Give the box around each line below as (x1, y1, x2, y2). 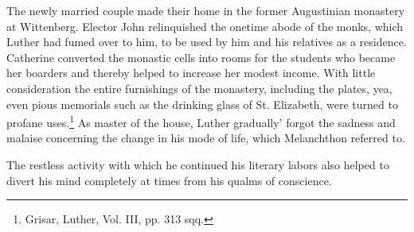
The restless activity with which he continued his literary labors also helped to (6, 157, 389, 172)
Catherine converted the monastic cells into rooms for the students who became (6, 48, 396, 65)
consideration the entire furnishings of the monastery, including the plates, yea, (6, 79, 393, 96)
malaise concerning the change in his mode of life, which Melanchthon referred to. (6, 130, 405, 146)
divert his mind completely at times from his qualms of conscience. (6, 172, 332, 188)
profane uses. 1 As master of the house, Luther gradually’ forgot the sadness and (6, 112, 396, 130)
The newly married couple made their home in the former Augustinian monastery (6, 2, 405, 18)
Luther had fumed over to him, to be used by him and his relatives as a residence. (6, 33, 407, 50)
